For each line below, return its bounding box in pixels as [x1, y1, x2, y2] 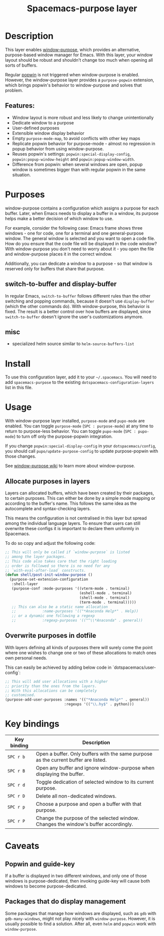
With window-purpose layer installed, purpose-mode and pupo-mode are [5, 418, 145, 424]
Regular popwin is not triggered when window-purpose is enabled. [5, 71, 140, 77]
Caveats [5, 841, 40, 852]
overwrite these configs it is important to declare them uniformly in [5, 526, 139, 531]
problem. [5, 87, 23, 93]
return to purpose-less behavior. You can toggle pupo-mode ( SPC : [5, 428, 136, 434]
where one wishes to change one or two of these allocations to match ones [5, 650, 157, 655]
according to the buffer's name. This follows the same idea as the [5, 500, 137, 506]
